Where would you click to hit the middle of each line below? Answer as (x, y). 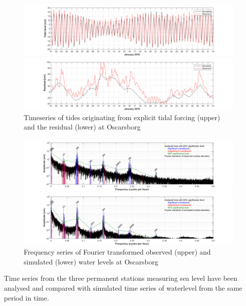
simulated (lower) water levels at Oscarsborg (91, 261)
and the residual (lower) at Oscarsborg (82, 127)
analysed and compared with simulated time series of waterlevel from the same (123, 288)
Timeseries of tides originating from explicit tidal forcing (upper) (122, 117)
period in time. (27, 297)
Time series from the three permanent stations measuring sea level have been (121, 278)
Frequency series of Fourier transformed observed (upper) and (117, 252)
